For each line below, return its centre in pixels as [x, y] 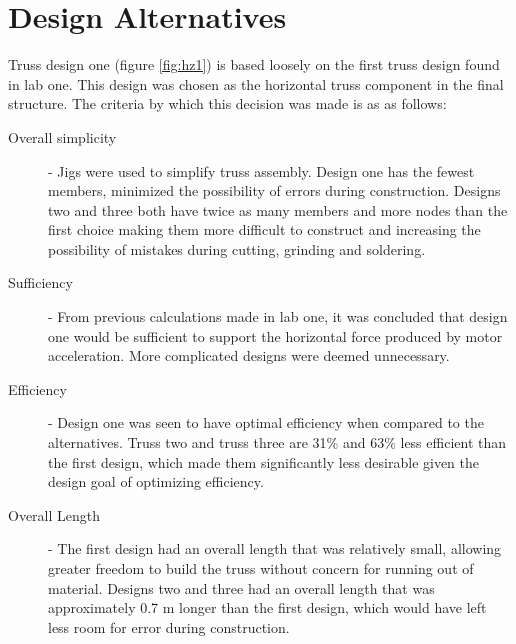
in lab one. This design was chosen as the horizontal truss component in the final [256, 83]
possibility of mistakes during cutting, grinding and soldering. [237, 248]
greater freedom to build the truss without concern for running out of [261, 568]
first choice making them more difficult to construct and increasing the [264, 229]
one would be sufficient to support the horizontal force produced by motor [275, 335]
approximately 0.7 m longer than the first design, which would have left [267, 607]
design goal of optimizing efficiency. [156, 481]
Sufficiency [40, 282]
